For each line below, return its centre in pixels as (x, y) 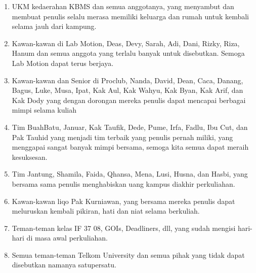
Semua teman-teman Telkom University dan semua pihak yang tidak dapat (128, 254)
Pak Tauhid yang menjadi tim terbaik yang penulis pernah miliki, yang (122, 137)
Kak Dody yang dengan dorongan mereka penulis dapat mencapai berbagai (129, 100)
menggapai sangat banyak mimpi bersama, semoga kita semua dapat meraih (130, 147)
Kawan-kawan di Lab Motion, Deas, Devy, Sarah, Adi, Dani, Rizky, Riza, (126, 43)
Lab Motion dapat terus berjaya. (63, 63)
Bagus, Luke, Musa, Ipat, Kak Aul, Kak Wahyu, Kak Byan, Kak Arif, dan (127, 90)
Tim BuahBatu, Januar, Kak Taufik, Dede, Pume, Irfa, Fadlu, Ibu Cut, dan (130, 127)
